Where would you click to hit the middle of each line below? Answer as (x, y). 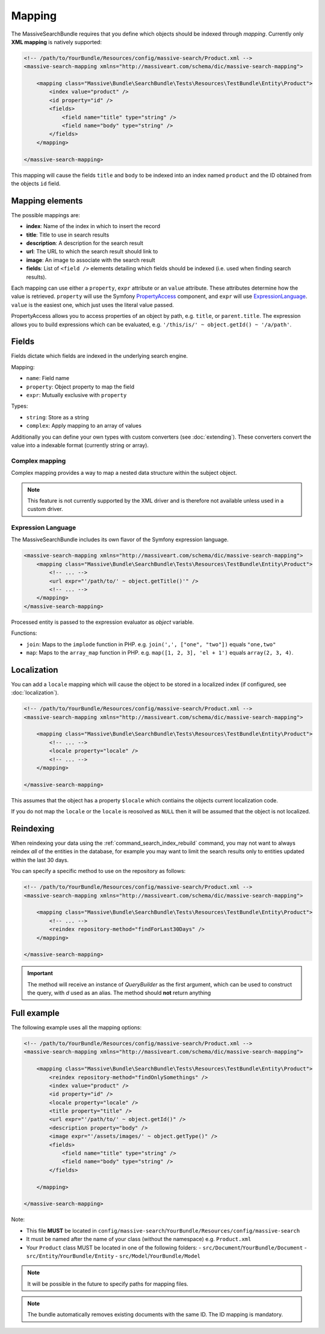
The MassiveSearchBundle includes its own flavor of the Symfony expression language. (120, 539)
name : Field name (48, 378)
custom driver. (45, 509)
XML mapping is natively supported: (57, 42)
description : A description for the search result (85, 243)
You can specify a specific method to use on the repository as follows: (98, 871)
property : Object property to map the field (80, 387)
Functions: (24, 633)
